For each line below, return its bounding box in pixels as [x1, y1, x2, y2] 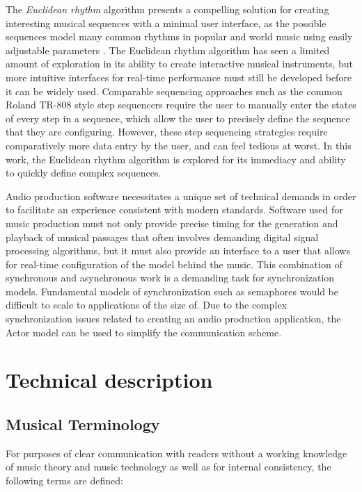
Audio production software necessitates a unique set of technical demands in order [6, 188, 356, 203]
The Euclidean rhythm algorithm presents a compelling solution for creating [6, 2, 329, 16]
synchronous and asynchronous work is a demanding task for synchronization [6, 270, 335, 285]
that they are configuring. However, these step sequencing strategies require [6, 124, 328, 139]
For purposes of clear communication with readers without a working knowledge [6, 445, 347, 460]
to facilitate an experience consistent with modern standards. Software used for [6, 202, 343, 217]
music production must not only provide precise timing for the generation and [6, 215, 338, 230]
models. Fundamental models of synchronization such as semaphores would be [6, 284, 338, 298]
